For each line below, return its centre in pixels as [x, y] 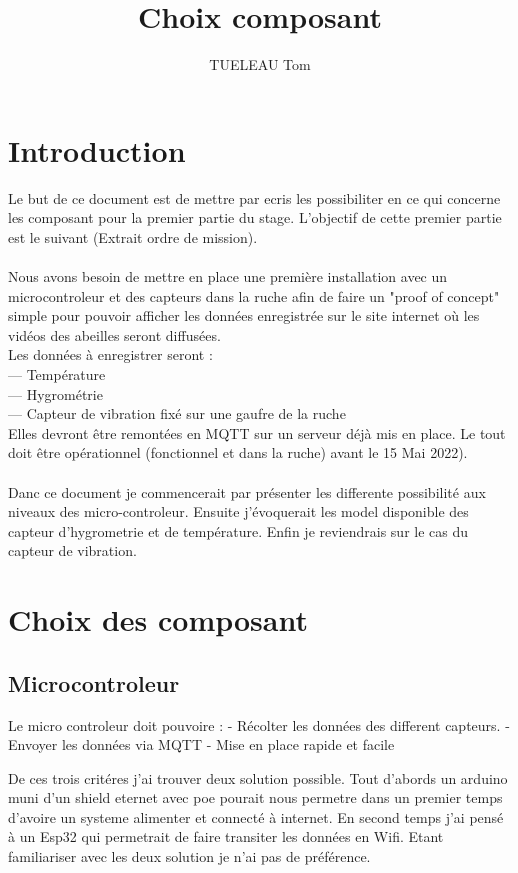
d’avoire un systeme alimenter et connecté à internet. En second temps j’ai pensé [256, 816]
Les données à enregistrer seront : [110, 354]
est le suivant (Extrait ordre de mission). [133, 236]
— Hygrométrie [55, 393]
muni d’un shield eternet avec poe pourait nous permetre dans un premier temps [255, 797]
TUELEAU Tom [260, 64]
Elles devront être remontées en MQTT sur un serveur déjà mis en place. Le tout [257, 432]
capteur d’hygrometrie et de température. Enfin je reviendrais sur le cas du [238, 530]
